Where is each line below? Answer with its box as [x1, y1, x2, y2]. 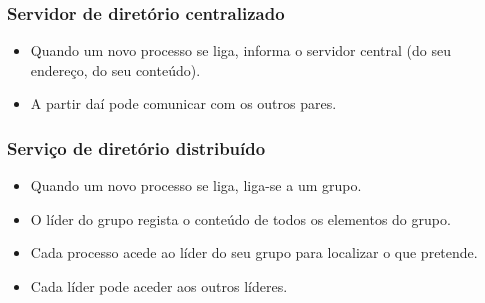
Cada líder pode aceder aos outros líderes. [30, 276, 288, 296]
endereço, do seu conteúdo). [30, 59, 201, 80]
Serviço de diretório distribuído [7, 135, 266, 160]
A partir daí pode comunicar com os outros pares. [30, 93, 337, 114]
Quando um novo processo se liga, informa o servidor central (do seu [30, 40, 451, 61]
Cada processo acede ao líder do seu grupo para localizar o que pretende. [30, 242, 478, 263]
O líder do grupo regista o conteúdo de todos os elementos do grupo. [30, 208, 451, 229]
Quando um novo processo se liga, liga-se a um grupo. [30, 175, 362, 196]
